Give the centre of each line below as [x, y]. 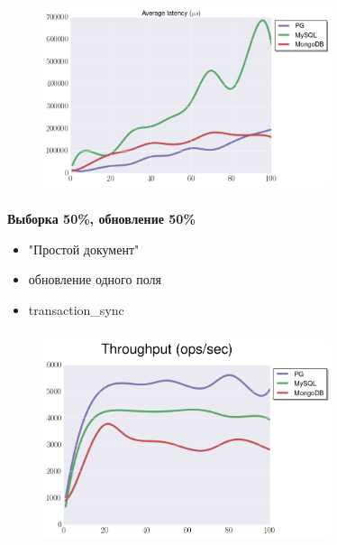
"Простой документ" [84, 249]
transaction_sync [76, 310]
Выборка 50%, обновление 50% [101, 219]
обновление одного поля [95, 279]
